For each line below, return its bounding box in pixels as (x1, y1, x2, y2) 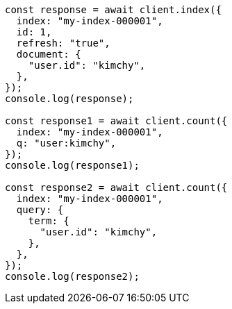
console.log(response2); (5, 271, 140, 282)
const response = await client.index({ (5, 4, 222, 15)
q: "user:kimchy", (16, 137, 117, 149)
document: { (16, 49, 81, 60)
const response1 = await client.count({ (5, 115, 228, 126)
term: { (28, 215, 69, 226)
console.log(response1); (5, 160, 140, 171)
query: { (16, 204, 64, 215)
